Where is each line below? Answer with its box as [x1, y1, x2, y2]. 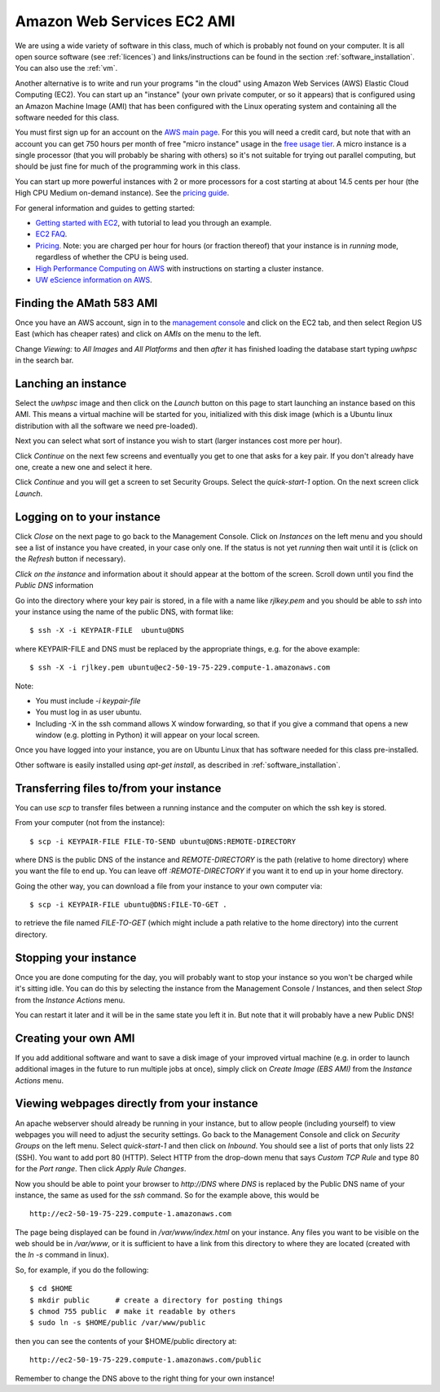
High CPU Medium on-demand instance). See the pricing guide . [15, 188, 230, 198]
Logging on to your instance [15, 510, 161, 524]
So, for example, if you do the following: [15, 1265, 149, 1275]
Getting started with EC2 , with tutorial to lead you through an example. [35, 218, 272, 228]
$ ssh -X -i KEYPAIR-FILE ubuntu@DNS [29, 626, 185, 635]
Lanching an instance [15, 376, 127, 390]
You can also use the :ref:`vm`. [15, 64, 118, 73]
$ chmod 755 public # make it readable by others [29, 1307, 236, 1316]
